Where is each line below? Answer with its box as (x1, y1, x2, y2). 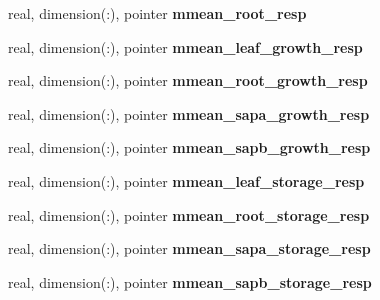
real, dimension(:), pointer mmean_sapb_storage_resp (8, 271, 372, 292)
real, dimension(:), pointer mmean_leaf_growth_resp (8, 36, 363, 57)
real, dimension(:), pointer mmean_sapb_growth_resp (8, 137, 371, 158)
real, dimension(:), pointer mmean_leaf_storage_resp (8, 170, 365, 191)
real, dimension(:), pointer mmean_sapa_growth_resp (8, 103, 370, 124)
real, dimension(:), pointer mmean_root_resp (8, 3, 307, 23)
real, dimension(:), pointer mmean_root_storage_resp (8, 204, 370, 225)
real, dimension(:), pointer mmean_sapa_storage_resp (8, 238, 371, 259)
